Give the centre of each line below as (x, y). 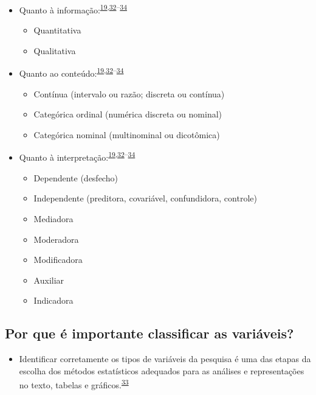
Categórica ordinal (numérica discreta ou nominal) (128, 114)
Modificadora (58, 260)
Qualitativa (55, 50)
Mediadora (53, 218)
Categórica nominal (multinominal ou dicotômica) (127, 134)
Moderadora (56, 239)
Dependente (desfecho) (76, 177)
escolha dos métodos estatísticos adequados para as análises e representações (162, 370)
